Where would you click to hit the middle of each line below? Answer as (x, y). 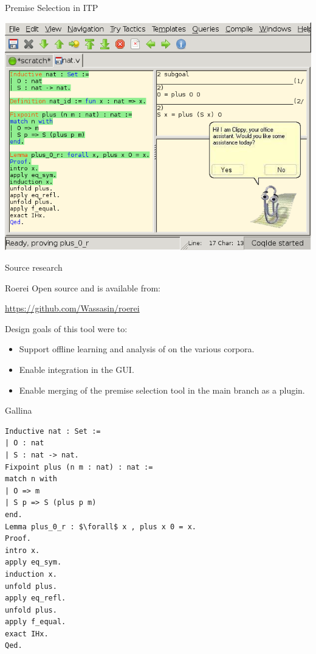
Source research (34, 267)
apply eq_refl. (36, 598)
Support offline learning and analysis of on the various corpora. (137, 349)
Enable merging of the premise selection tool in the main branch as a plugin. (162, 390)
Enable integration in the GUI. (77, 370)
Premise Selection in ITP (52, 7)
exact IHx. (27, 634)
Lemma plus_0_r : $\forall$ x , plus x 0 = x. (101, 527)
